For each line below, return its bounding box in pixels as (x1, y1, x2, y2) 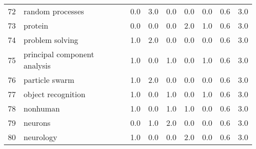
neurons (24, 117, 51, 128)
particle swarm (24, 74, 74, 85)
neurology (24, 131, 58, 143)
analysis (24, 60, 51, 71)
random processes (24, 5, 84, 17)
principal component (24, 48, 95, 60)
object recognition (24, 88, 86, 100)
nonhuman (24, 103, 60, 114)
